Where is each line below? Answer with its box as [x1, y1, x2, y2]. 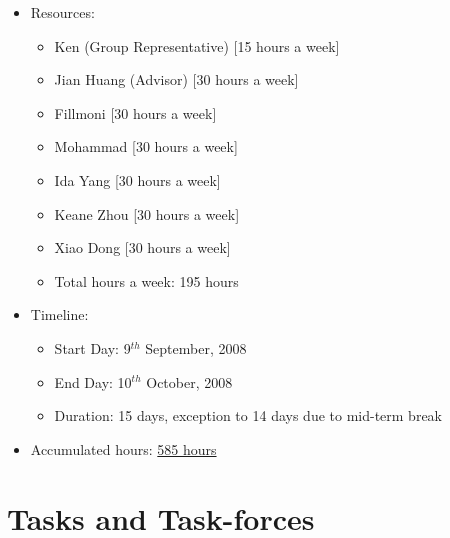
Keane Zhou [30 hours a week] [54, 203, 240, 224]
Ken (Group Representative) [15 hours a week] [54, 35, 340, 56]
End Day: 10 [54, 371, 132, 392]
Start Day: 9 [54, 337, 131, 358]
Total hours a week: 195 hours [54, 270, 239, 291]
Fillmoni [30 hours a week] [54, 102, 217, 123]
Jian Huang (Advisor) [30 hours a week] [54, 69, 299, 90]
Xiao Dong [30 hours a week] [54, 237, 231, 258]
